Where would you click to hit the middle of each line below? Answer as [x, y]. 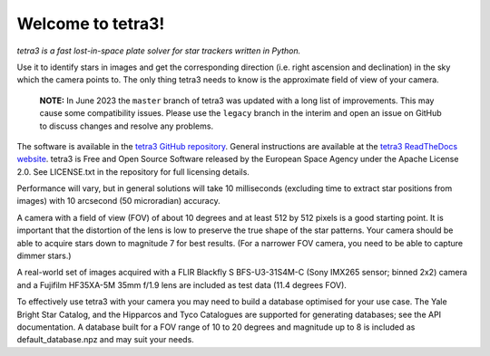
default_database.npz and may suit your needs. [105, 340]
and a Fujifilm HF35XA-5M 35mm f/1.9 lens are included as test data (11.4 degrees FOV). [181, 284]
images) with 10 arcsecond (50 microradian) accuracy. [119, 201]
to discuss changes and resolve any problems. [126, 126]
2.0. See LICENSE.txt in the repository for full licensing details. [133, 171]
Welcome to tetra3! [91, 24]
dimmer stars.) [44, 256]
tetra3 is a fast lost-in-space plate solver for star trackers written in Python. [159, 51]
